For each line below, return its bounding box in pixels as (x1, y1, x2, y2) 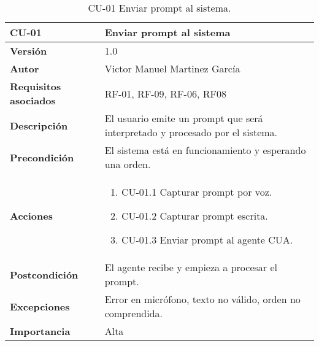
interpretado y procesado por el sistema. (104, 125, 278, 139)
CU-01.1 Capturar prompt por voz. (121, 185, 272, 199)
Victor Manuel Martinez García (104, 61, 240, 75)
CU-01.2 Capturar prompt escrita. (121, 209, 268, 223)
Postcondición (10, 267, 79, 282)
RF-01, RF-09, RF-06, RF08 (104, 86, 226, 101)
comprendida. (104, 306, 163, 320)
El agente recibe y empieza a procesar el (104, 260, 277, 274)
